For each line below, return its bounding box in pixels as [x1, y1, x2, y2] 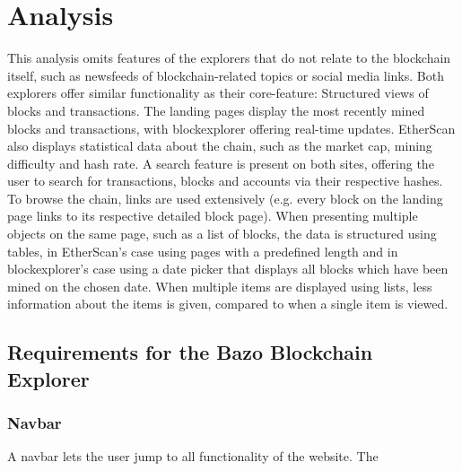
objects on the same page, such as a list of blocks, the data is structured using [7, 224, 437, 243]
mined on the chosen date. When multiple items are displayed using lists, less [7, 276, 432, 295]
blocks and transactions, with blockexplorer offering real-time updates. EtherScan [7, 118, 456, 137]
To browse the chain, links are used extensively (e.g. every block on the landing [7, 188, 443, 207]
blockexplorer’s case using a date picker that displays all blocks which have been [7, 259, 449, 278]
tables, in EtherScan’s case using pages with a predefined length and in [7, 241, 398, 260]
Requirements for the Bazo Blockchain [7, 338, 373, 366]
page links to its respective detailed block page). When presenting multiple [7, 206, 418, 225]
